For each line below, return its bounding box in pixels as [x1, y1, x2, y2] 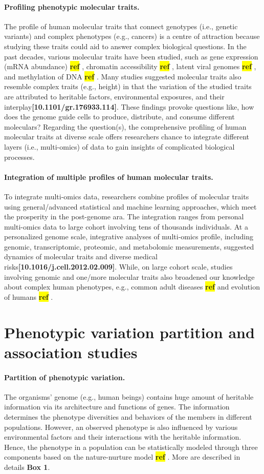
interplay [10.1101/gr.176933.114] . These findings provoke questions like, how [4, 101, 254, 112]
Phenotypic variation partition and [4, 321, 255, 342]
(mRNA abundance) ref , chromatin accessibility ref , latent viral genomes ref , [4, 61, 256, 72]
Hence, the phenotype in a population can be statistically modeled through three [4, 441, 258, 452]
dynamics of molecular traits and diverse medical [4, 251, 158, 262]
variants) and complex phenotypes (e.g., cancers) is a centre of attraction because [4, 31, 260, 42]
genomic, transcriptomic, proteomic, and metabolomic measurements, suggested [4, 241, 254, 252]
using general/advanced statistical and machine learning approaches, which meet [4, 201, 257, 212]
